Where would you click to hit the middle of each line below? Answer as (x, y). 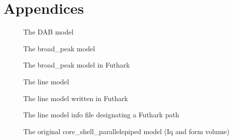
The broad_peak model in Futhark (77, 65)
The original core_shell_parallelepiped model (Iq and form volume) (126, 131)
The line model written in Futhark (76, 98)
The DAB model (49, 32)
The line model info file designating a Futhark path (101, 115)
